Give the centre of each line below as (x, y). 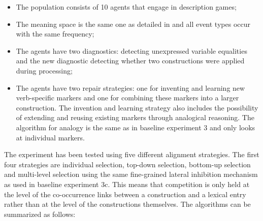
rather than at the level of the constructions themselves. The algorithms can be (127, 204)
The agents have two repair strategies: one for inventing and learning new (130, 87)
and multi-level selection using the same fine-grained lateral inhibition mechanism (131, 174)
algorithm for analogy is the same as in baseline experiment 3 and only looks (136, 127)
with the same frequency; (55, 34)
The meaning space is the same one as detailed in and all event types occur (133, 24)
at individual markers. (50, 137)
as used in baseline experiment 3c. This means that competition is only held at (127, 184)
